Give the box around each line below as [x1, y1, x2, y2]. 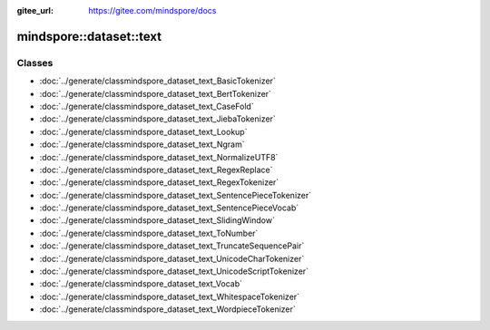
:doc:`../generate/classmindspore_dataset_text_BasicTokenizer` [39, 75, 276, 86]
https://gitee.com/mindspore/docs [88, 5, 217, 15]
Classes [16, 56, 54, 69]
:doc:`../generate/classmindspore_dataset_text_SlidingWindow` [39, 215, 276, 226]
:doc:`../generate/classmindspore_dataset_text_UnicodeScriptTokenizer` [39, 266, 309, 277]
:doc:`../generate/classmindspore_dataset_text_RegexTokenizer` [39, 177, 279, 188]
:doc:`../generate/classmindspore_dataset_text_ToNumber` [39, 228, 259, 238]
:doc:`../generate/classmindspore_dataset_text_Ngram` [39, 139, 245, 150]
